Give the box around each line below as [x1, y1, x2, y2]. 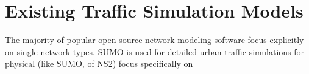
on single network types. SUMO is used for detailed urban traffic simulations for [5, 45, 305, 58]
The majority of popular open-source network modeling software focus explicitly [5, 33, 304, 46]
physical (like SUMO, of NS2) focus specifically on [5, 57, 193, 70]
